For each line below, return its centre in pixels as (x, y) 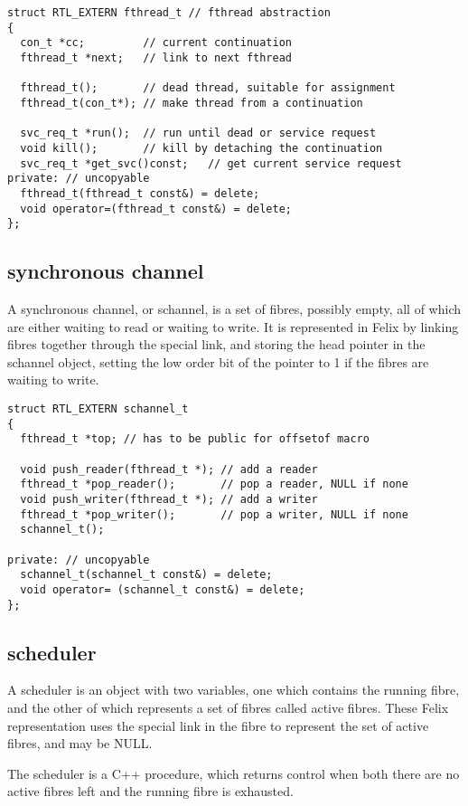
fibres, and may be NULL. (80, 743)
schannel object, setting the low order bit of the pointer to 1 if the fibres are (218, 361)
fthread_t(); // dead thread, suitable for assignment (208, 88)
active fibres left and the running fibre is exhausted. (150, 791)
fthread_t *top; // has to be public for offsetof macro (195, 439)
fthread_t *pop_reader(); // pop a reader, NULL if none (214, 484)
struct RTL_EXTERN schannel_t (98, 409)
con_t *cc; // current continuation (156, 43)
